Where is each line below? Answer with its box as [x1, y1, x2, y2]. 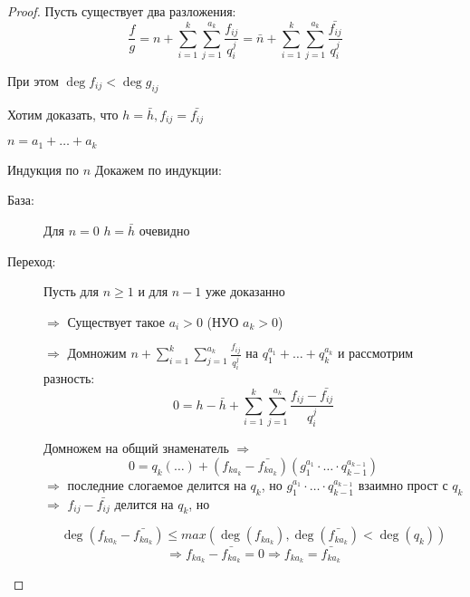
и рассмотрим [337, 343, 414, 362]
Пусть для [43, 282, 100, 301]
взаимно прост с [358, 475, 448, 494]
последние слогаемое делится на [67, 475, 246, 494]
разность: [43, 369, 95, 388]
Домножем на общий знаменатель [43, 438, 229, 457]
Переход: [7, 251, 56, 270]
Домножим [67, 343, 127, 362]
